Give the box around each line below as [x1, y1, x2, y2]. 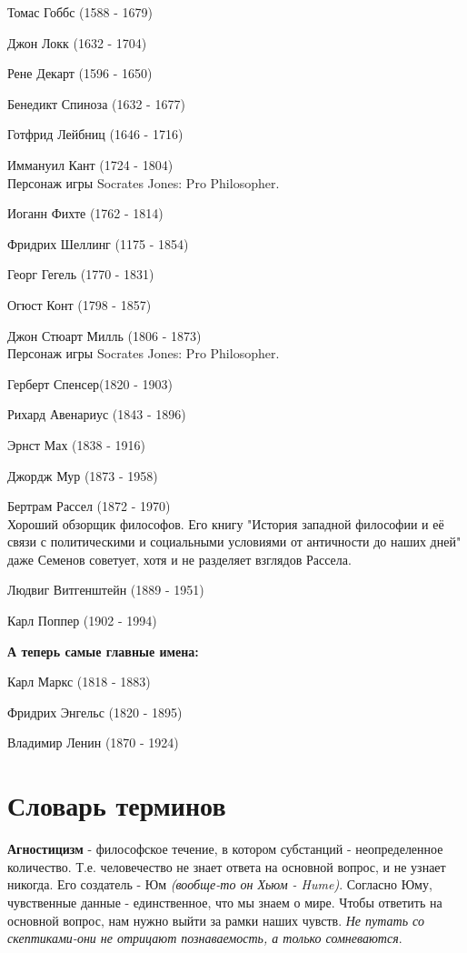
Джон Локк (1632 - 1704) [7, 33, 147, 52]
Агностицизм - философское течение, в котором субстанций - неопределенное [7, 839, 443, 858]
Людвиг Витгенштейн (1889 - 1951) [7, 580, 204, 599]
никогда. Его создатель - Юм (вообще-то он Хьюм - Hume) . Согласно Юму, [7, 875, 432, 894]
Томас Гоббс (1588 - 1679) [7, 3, 153, 21]
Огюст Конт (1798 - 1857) [7, 295, 152, 314]
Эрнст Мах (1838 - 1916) [7, 435, 145, 454]
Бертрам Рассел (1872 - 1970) [7, 497, 171, 516]
